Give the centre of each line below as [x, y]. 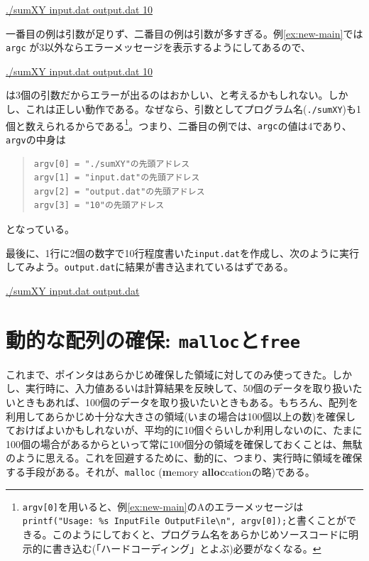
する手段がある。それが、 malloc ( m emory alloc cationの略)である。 [160, 471]
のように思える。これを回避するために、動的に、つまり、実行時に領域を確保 [184, 458]
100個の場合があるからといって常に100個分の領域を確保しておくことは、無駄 [184, 443]
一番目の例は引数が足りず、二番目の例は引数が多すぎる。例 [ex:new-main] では [184, 33]
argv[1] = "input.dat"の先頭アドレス [117, 178]
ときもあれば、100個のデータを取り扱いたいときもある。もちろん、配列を [187, 402]
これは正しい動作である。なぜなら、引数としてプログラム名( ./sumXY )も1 [193, 109]
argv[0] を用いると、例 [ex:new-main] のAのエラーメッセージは [163, 506]
